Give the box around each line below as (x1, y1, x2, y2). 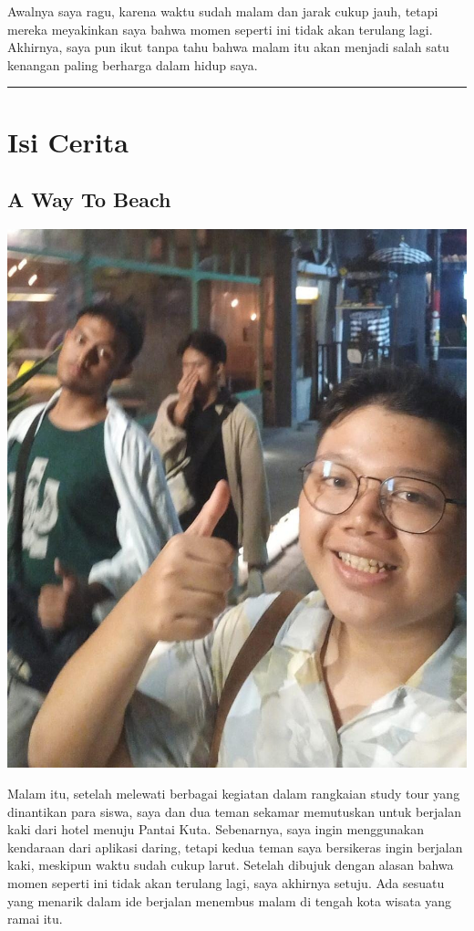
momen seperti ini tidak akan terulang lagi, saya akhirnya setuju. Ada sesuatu (7, 873, 445, 892)
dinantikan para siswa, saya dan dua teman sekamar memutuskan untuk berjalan (7, 801, 461, 821)
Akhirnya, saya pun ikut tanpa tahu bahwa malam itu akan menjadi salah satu (7, 37, 449, 57)
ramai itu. (7, 909, 63, 928)
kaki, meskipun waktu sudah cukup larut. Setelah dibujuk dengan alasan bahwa (7, 855, 454, 874)
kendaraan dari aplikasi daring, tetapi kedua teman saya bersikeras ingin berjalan (7, 837, 463, 856)
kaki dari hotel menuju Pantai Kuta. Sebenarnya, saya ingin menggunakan (7, 820, 424, 839)
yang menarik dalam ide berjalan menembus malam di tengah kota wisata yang (7, 891, 452, 910)
